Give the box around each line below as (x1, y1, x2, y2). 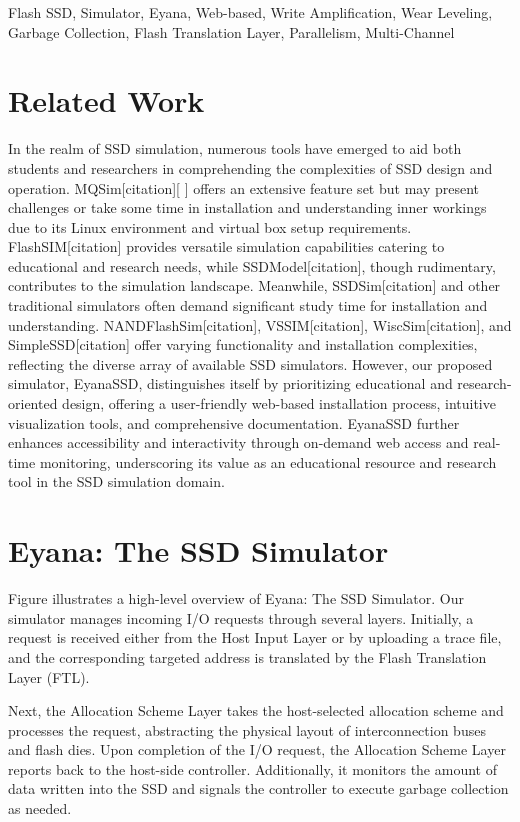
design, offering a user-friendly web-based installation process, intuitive (62, 393, 496, 414)
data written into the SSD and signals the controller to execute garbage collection (8, 778, 509, 799)
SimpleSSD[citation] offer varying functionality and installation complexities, (8, 334, 478, 355)
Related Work (8, 80, 205, 121)
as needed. (8, 798, 72, 819)
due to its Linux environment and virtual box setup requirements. (8, 216, 412, 237)
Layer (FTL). (8, 666, 90, 687)
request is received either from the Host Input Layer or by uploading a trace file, (8, 627, 502, 648)
